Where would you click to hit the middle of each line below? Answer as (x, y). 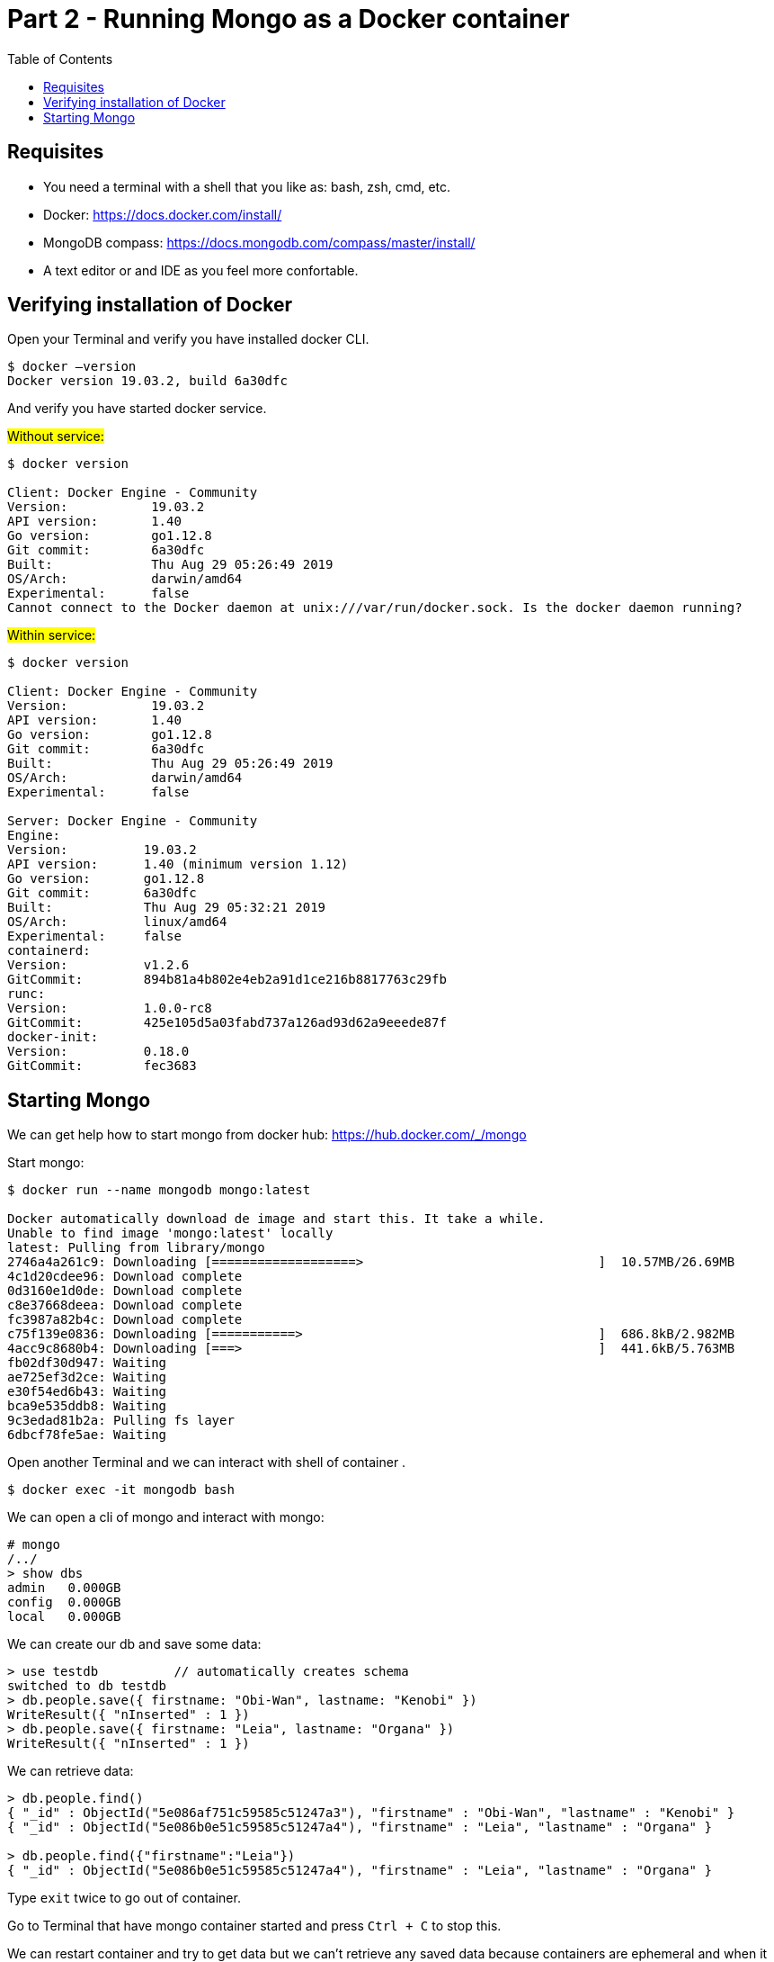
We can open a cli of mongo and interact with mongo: (166, 1517)
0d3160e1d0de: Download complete (125, 1291)
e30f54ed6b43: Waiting (87, 1392)
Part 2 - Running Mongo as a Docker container (289, 19)
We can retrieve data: (71, 1771)
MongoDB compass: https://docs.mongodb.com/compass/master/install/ (259, 242)
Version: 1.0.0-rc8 (110, 1008)
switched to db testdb (87, 1686)
